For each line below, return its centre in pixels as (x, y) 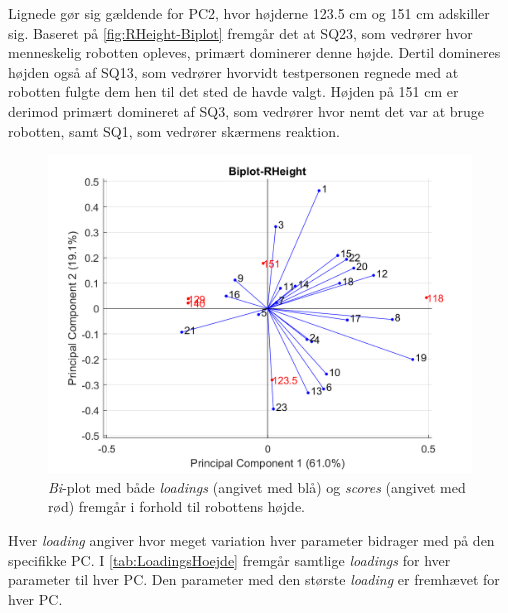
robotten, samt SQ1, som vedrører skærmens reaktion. (174, 130)
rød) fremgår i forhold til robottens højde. (176, 506)
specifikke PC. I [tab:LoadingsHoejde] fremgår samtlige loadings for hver (229, 559)
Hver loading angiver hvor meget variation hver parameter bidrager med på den (251, 539)
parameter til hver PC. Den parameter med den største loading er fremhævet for (254, 579)
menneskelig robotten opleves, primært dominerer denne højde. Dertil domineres (254, 52)
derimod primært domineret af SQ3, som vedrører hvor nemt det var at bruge (246, 110)
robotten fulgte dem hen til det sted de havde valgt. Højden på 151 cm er (233, 91)
